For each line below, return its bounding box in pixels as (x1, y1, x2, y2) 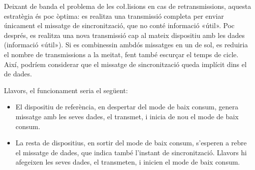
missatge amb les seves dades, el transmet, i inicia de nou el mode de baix (15, 111, 239, 121)
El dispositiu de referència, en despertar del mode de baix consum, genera (15, 102, 238, 112)
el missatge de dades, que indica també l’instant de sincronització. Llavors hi (15, 147, 247, 157)
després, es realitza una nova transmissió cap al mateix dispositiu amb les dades (4, 30, 245, 40)
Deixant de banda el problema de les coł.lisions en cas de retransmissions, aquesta (4, 1, 251, 11)
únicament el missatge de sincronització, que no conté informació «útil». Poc (4, 20, 235, 31)
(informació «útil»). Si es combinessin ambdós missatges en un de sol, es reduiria (4, 39, 248, 50)
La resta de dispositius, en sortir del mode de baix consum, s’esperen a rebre (15, 137, 247, 148)
